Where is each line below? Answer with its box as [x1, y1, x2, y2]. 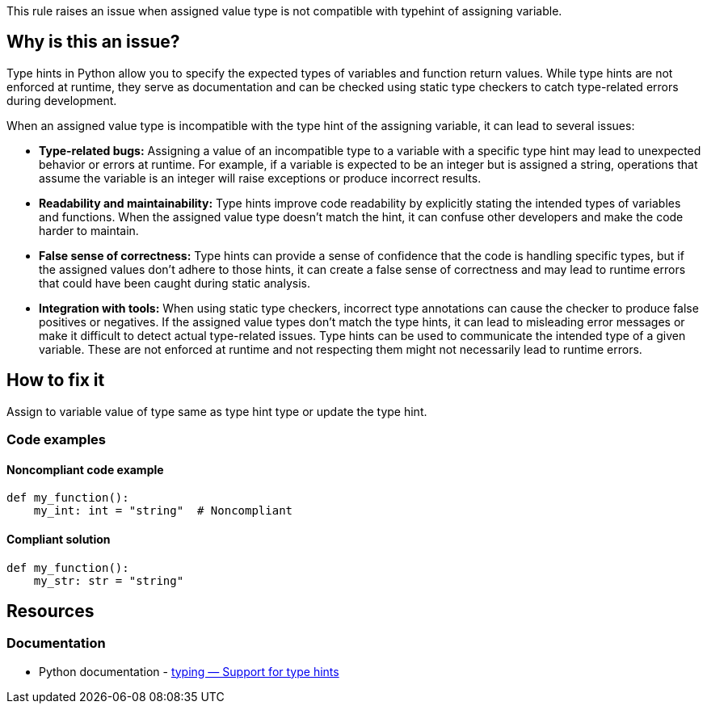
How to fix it [6, 370, 105, 391]
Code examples [6, 431, 107, 448]
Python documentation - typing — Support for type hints [39, 664, 339, 678]
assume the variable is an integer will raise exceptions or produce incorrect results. [39, 170, 482, 185]
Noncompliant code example [6, 462, 164, 477]
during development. [6, 93, 117, 107]
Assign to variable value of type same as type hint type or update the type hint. [6, 404, 427, 418]
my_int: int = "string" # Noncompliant [33, 504, 293, 518]
